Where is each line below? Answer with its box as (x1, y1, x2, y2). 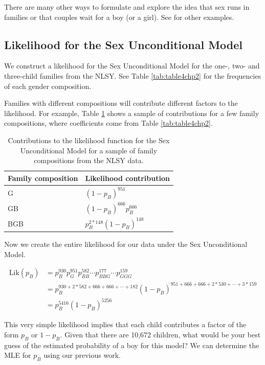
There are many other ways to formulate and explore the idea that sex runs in (4, 2, 250, 12)
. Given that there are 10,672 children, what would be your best (60, 329, 261, 339)
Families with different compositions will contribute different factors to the (4, 98, 238, 108)
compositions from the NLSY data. (34, 155, 144, 166)
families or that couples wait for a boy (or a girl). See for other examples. (4, 11, 234, 22)
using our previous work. (43, 350, 121, 360)
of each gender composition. (4, 80, 92, 91)
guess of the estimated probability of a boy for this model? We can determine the (4, 339, 259, 350)
